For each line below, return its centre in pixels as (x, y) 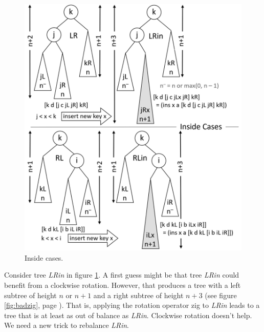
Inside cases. (44, 257)
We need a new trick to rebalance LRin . (67, 325)
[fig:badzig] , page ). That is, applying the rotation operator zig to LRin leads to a (132, 305)
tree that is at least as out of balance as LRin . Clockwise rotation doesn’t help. (128, 315)
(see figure (221, 295)
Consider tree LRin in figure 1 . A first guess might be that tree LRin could (122, 275)
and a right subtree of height (138, 295)
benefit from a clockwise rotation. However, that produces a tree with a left (123, 285)
